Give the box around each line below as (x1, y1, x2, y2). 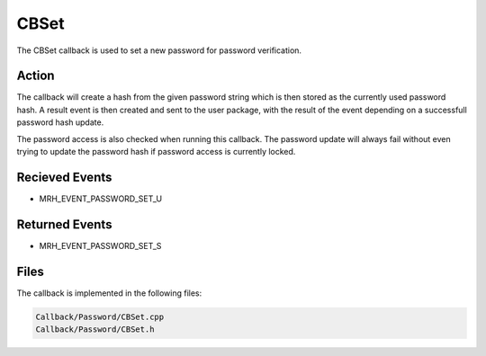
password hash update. (16, 117, 104, 128)
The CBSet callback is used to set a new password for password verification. (16, 45, 301, 56)
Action (16, 68, 55, 84)
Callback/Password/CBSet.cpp (35, 311, 165, 322)
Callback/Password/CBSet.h (35, 325, 155, 334)
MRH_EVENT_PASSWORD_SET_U (39, 193, 162, 204)
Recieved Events (16, 169, 112, 184)
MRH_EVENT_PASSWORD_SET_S (39, 240, 162, 251)
